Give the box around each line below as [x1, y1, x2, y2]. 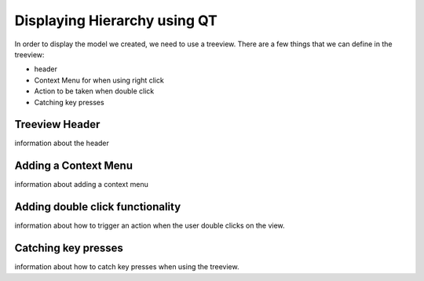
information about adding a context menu [14, 180, 148, 189]
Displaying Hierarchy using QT [14, 12, 217, 29]
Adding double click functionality [14, 200, 181, 213]
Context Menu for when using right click [34, 75, 164, 85]
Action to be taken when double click [34, 86, 155, 96]
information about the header [14, 138, 110, 148]
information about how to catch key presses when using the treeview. [14, 262, 239, 272]
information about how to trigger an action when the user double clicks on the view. [14, 221, 286, 231]
